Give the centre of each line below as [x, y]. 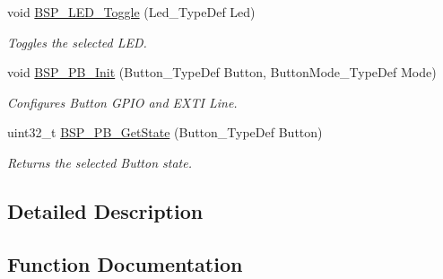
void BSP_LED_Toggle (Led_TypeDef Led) [131, 12]
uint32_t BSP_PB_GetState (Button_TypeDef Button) [165, 132]
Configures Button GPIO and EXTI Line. [122, 102]
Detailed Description [105, 210]
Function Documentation [125, 263]
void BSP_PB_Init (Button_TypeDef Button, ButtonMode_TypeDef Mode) [222, 72]
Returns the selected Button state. [100, 162]
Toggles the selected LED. [77, 42]
